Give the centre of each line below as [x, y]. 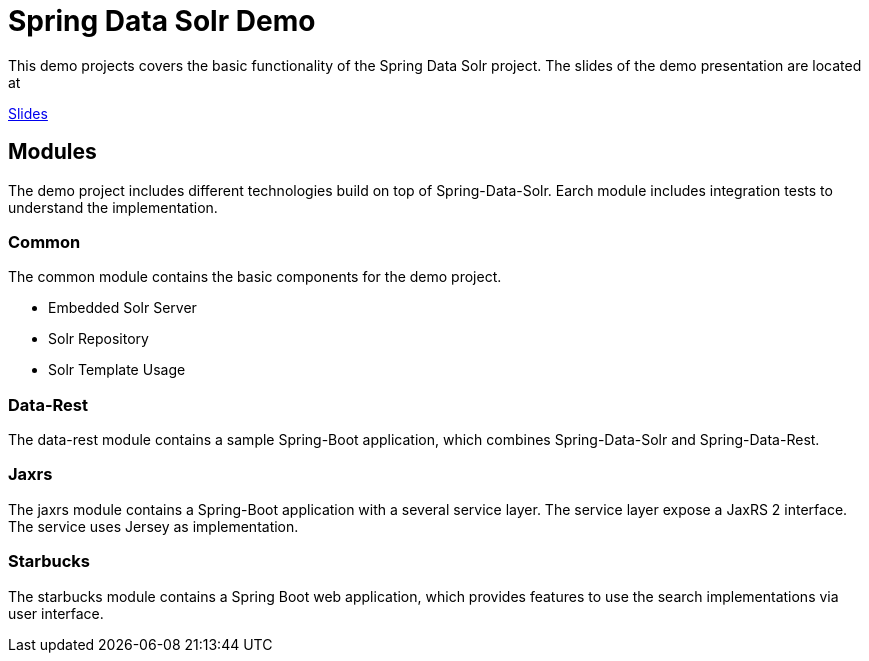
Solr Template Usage [117, 370]
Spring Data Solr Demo [162, 21]
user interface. [56, 613]
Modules [52, 152]
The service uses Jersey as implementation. [153, 526]
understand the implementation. [113, 207]
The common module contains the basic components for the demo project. [255, 277]
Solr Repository [98, 339]
